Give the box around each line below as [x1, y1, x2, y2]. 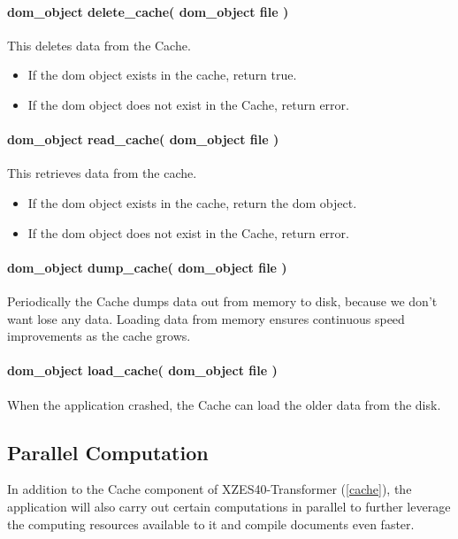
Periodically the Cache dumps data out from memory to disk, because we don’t [7, 291, 438, 310]
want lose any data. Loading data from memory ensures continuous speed [7, 309, 405, 327]
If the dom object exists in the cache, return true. [27, 65, 297, 84]
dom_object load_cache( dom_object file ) [7, 361, 278, 380]
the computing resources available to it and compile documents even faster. [7, 514, 415, 533]
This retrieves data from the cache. [7, 164, 197, 182]
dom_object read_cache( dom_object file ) [7, 130, 279, 149]
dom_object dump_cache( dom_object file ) [7, 258, 287, 276]
